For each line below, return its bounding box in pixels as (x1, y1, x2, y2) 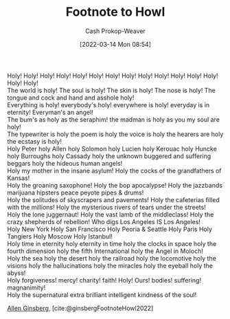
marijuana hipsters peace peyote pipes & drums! (7, 188, 144, 197)
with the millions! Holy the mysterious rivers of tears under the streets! (7, 203, 206, 211)
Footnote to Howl (65, 4, 165, 20)
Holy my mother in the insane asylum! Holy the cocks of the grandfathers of (7, 166, 222, 175)
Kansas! (7, 173, 30, 182)
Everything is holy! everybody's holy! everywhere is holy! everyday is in (7, 100, 210, 109)
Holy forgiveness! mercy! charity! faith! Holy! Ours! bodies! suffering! (7, 276, 201, 284)
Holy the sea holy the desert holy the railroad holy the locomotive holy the (7, 254, 216, 262)
